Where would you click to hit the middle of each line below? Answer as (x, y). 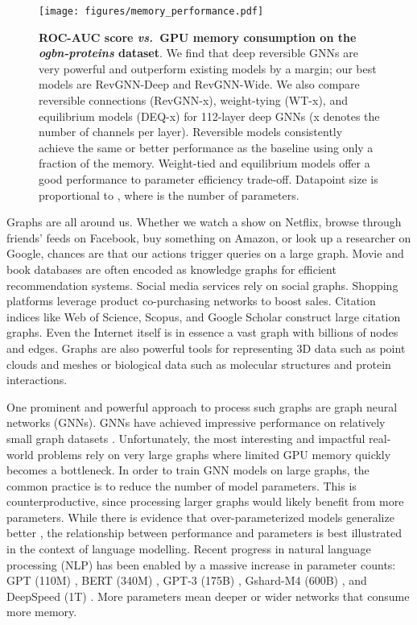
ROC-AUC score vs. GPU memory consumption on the (198, 37)
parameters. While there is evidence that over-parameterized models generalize (200, 517)
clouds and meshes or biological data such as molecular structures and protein (199, 364)
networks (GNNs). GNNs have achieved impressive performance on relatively (196, 422)
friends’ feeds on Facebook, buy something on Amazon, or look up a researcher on (209, 237)
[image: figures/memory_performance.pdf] (151, 11)
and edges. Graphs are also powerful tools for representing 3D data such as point (206, 348)
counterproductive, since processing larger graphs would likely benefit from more (205, 501)
